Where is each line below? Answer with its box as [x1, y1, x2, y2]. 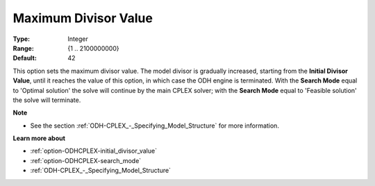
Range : [12, 44, 34, 52]
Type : [12, 35, 31, 43]
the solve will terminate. [12, 96, 81, 104]
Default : [12, 54, 37, 62]
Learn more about [12, 134, 66, 142]
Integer [67, 35, 88, 43]
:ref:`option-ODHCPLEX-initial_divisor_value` [30, 146, 158, 155]
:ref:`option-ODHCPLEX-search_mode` [30, 156, 142, 164]
